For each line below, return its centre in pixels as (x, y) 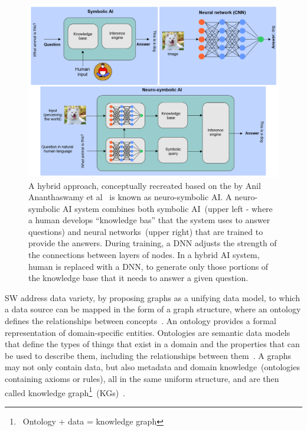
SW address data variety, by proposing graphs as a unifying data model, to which (152, 297)
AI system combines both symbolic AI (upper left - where (168, 208)
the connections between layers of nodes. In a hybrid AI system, (144, 255)
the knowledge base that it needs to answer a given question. (138, 278)
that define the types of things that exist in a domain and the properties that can (152, 344)
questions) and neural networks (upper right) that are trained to (146, 231)
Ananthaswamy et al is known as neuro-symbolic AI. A (130, 197)
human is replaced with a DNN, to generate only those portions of (148, 266)
